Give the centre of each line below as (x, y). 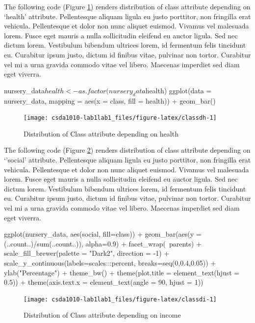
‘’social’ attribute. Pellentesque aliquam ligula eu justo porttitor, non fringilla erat (127, 159)
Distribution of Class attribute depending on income (102, 315)
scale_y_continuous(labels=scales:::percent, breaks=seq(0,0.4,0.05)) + (110, 262)
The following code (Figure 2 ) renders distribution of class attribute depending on (127, 150)
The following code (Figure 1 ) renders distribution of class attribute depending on (127, 6)
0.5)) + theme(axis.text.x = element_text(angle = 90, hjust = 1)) (104, 282)
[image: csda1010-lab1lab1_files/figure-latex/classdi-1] (120, 299)
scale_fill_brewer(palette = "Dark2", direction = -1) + (87, 253)
